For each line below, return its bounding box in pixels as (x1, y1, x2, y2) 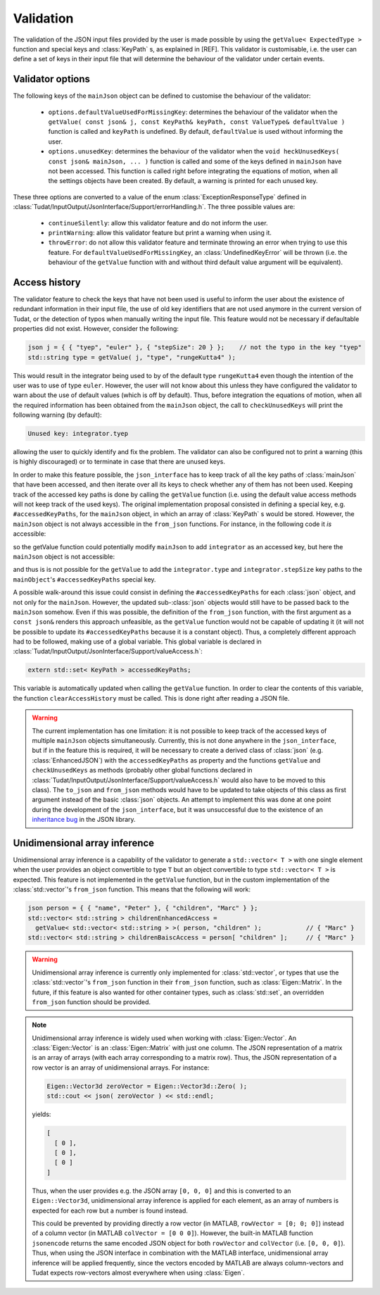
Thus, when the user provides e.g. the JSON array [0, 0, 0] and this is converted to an (32, 1187, 291, 1195)
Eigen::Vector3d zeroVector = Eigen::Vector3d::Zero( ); (46, 1082, 248, 1090)
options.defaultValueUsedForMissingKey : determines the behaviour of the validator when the (48, 108, 338, 116)
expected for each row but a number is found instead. (32, 1206, 188, 1215)
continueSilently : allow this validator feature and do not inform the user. (48, 218, 268, 227)
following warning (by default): (13, 411, 102, 419)
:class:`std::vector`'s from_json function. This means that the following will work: (13, 885, 251, 894)
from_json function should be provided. (32, 997, 151, 1006)
